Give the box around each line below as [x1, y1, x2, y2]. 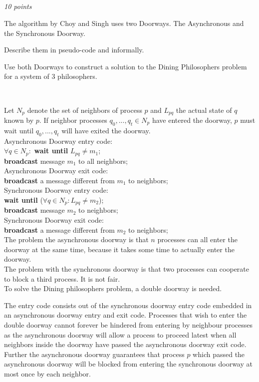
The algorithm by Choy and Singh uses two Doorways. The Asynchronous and [4, 17, 244, 28]
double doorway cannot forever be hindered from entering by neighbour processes [4, 320, 253, 330]
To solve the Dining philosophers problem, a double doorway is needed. [4, 283, 222, 294]
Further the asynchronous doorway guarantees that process [4, 349, 185, 359]
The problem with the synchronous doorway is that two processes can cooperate [4, 264, 250, 274]
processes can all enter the [157, 234, 238, 245]
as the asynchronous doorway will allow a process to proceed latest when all [4, 329, 237, 340]
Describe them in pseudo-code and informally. [4, 44, 144, 55]
